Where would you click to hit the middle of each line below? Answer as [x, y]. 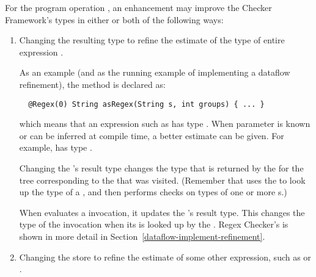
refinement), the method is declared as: [92, 84]
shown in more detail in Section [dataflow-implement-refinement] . [142, 236]
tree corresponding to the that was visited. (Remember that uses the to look [162, 180]
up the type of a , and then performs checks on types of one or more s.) [153, 192]
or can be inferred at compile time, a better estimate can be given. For [152, 135]
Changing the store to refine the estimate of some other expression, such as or [165, 257]
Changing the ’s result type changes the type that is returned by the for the [161, 168]
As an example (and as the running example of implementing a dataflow [155, 72]
